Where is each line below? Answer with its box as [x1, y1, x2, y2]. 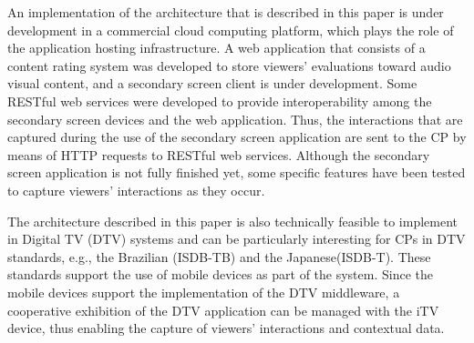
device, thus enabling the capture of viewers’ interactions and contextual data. [7, 318, 445, 338]
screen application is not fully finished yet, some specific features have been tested [7, 163, 466, 182]
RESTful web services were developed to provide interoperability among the [7, 91, 432, 110]
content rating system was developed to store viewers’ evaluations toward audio [7, 55, 451, 75]
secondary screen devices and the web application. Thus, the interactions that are [7, 109, 463, 128]
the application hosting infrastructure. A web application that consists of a [7, 38, 426, 57]
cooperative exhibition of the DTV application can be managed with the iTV [7, 300, 439, 319]
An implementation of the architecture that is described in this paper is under [7, 3, 444, 21]
